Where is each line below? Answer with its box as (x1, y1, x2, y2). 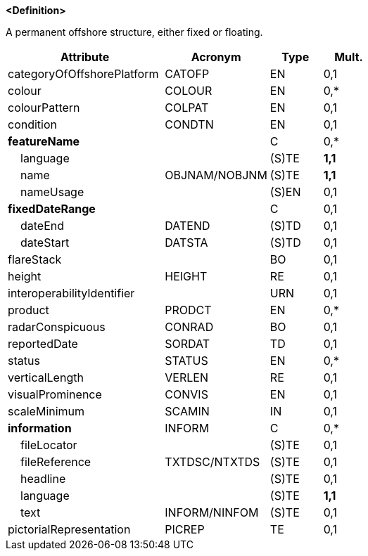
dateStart (20, 235, 70, 250)
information (8, 421, 72, 435)
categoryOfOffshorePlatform (8, 67, 159, 81)
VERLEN (165, 370, 208, 384)
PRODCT (165, 303, 212, 317)
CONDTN (165, 117, 214, 131)
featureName (8, 134, 80, 148)
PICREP (165, 522, 205, 536)
